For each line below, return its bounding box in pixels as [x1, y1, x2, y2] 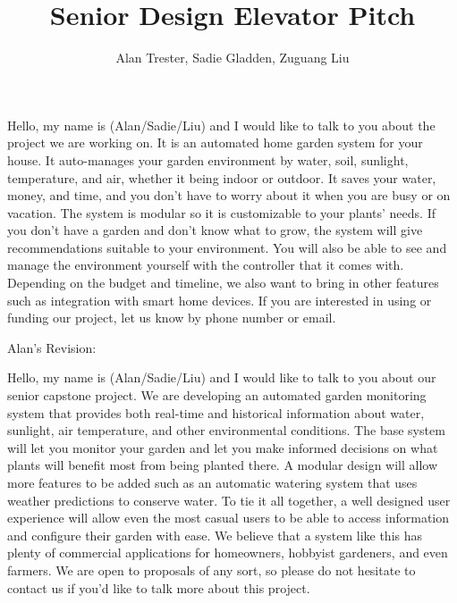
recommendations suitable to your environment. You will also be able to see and [7, 238, 447, 256]
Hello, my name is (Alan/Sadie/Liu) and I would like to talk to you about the [7, 115, 436, 134]
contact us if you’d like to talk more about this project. [7, 578, 310, 597]
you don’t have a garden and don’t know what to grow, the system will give [7, 221, 423, 239]
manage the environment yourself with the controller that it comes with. [7, 255, 404, 274]
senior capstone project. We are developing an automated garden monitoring [7, 386, 427, 405]
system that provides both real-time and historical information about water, [7, 403, 425, 422]
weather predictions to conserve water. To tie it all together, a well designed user [7, 490, 451, 509]
